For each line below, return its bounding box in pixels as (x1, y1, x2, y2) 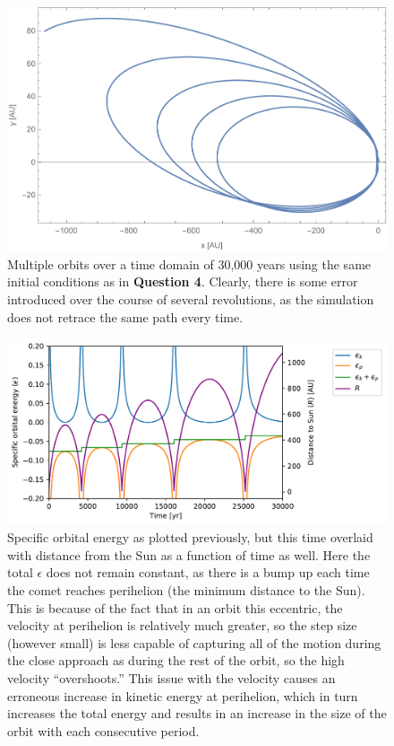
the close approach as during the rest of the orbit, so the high (7, 651, 345, 670)
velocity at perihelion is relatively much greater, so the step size (7, 616, 357, 635)
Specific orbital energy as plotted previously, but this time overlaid (7, 528, 373, 547)
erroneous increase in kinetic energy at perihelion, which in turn (7, 686, 358, 705)
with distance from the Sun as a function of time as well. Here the (7, 545, 371, 564)
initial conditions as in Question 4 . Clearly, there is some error (7, 272, 358, 291)
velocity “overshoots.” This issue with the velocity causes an (7, 668, 336, 687)
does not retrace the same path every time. (7, 307, 244, 326)
